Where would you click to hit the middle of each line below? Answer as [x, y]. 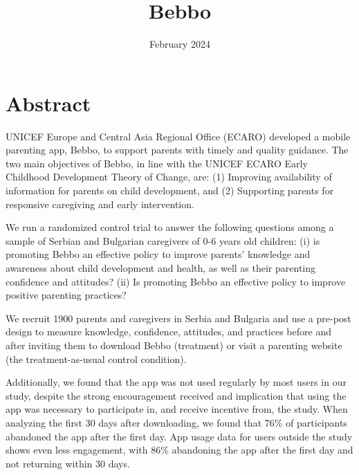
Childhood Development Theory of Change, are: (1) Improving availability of [169, 177]
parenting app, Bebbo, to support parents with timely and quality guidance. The [177, 150]
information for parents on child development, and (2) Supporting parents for [170, 190]
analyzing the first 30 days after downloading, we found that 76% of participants [176, 422]
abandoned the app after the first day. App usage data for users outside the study [179, 436]
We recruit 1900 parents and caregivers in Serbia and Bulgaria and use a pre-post [178, 318]
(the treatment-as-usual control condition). [96, 358]
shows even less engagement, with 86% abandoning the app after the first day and [179, 450]
